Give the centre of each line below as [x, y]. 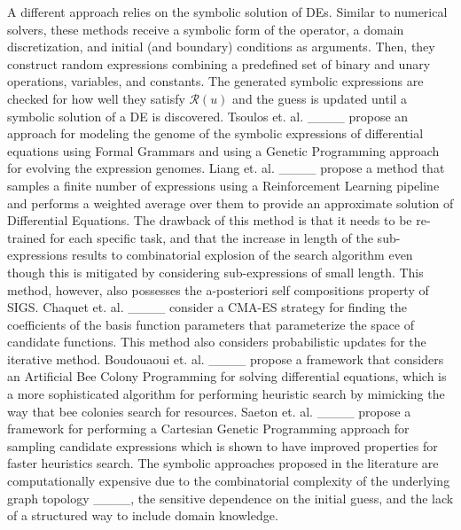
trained [27, 237]
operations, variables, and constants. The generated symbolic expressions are [215, 81]
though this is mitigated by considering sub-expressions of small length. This [215, 272]
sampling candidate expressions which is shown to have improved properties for [223, 445]
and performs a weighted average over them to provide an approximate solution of [230, 203]
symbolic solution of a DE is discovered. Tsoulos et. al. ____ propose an [208, 116]
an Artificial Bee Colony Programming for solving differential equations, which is [227, 376]
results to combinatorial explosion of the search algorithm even [242, 255]
